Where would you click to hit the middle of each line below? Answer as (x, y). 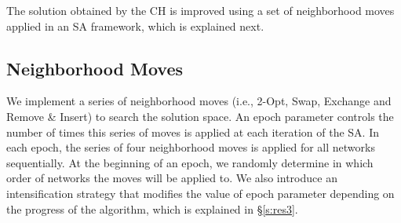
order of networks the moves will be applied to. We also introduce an (172, 178)
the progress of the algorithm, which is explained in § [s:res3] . (152, 208)
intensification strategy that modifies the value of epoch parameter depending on (200, 193)
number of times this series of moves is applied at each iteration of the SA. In (193, 132)
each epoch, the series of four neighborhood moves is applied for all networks (191, 147)
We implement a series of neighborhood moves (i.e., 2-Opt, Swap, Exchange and (199, 101)
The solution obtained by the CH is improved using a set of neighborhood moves (200, 10)
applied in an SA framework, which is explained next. (135, 26)
